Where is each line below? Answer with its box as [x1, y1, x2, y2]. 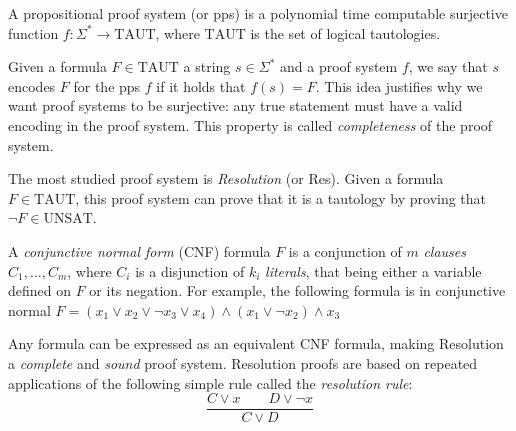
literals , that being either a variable [265, 260, 482, 281]
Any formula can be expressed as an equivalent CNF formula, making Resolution [8, 333, 504, 354]
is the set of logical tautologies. [250, 22, 441, 43]
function [8, 22, 59, 43]
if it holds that [156, 75, 246, 96]
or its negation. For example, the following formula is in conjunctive [89, 280, 506, 301]
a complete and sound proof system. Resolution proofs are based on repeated [8, 352, 478, 373]
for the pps [73, 75, 141, 96]
